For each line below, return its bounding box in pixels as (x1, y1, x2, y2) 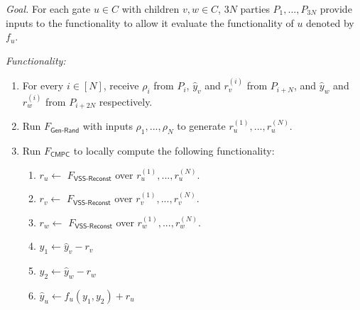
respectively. (99, 94, 153, 109)
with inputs (82, 118, 133, 133)
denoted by (306, 15, 354, 30)
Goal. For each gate (6, 1, 91, 16)
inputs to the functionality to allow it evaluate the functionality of (6, 15, 294, 30)
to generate (177, 118, 226, 133)
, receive (103, 78, 139, 93)
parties (240, 1, 270, 16)
